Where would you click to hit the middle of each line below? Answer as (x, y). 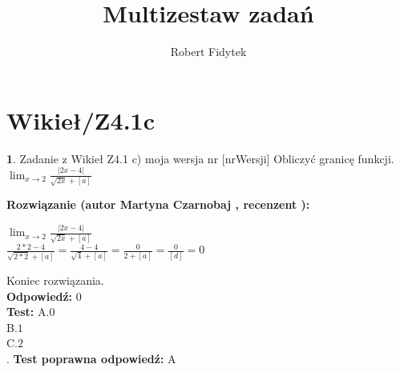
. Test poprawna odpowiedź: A (91, 358)
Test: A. (28, 312)
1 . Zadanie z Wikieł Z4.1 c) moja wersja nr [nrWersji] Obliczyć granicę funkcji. (200, 158)
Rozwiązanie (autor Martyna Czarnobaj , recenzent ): (158, 204)
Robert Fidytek (208, 52)
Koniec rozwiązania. (55, 280)
